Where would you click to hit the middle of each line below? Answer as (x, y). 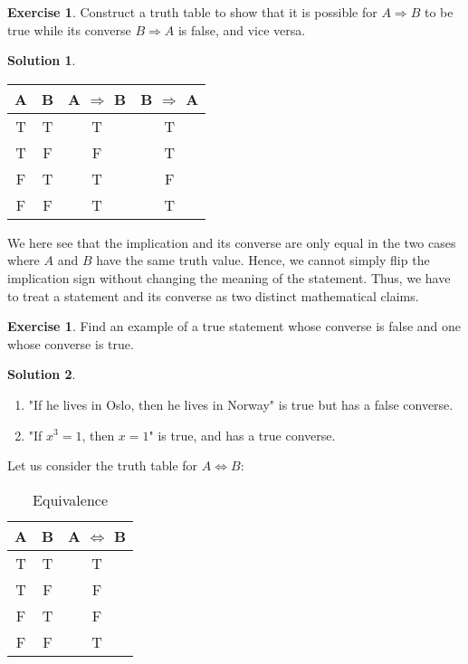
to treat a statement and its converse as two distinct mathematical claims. (213, 295)
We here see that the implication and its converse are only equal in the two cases (232, 242)
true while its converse (69, 29)
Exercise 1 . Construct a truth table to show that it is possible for (192, 12)
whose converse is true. (71, 343)
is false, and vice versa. (242, 29)
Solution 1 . (42, 60)
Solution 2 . (42, 374)
